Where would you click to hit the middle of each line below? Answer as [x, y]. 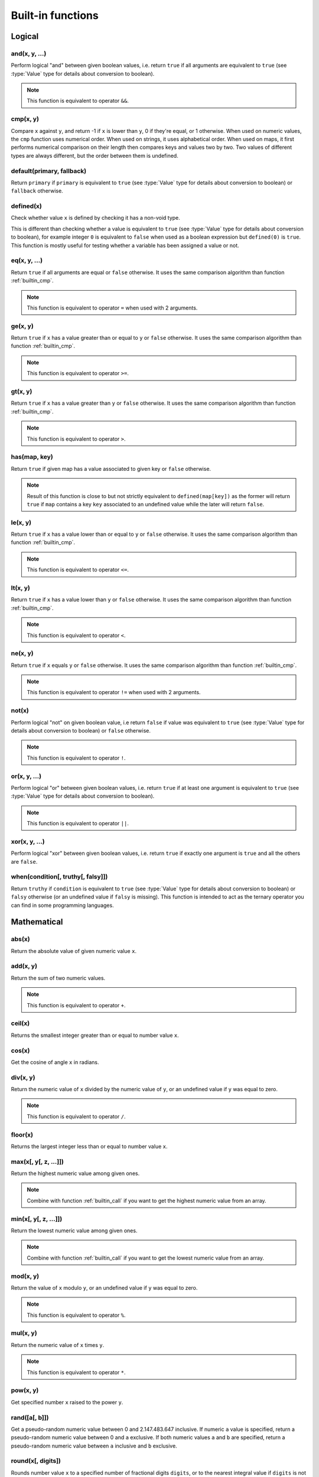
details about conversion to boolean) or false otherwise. [81, 730]
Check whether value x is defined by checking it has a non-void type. [95, 218]
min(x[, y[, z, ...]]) [37, 1219]
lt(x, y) [21, 588]
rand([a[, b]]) [30, 1417]
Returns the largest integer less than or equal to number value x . [89, 1146]
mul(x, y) [24, 1333]
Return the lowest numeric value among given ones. [74, 1231]
